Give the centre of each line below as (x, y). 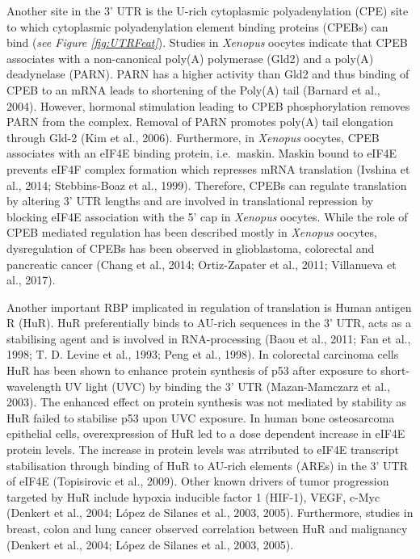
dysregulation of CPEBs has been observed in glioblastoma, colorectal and (191, 248)
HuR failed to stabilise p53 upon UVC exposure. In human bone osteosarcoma (201, 417)
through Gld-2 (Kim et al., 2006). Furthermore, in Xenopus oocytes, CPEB (193, 137)
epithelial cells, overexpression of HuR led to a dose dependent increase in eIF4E (206, 433)
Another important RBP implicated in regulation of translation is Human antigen (209, 307)
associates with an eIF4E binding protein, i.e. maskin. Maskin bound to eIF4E (202, 153)
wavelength (34, 386)
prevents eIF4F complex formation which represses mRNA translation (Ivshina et (208, 168)
